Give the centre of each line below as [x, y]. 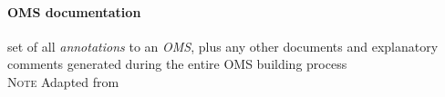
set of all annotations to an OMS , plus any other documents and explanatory [223, 46]
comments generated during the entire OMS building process [177, 64]
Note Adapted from [63, 81]
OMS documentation [74, 11]
